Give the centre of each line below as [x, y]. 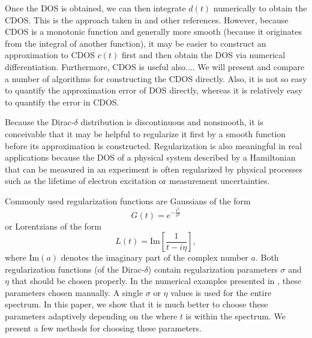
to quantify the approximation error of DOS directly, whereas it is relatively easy [154, 90]
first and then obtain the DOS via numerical [203, 55]
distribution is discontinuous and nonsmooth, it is [172, 122]
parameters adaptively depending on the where [91, 316]
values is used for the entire [221, 292]
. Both [267, 257]
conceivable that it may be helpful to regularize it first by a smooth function [145, 133]
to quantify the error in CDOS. [62, 102]
